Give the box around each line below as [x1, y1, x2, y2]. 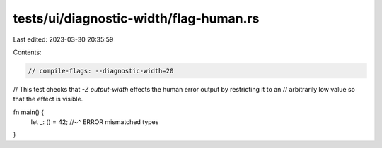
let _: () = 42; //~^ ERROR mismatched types [30, 118, 159, 126]
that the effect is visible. [13, 95, 83, 104]
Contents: [13, 48, 42, 56]
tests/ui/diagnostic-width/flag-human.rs [13, 11, 260, 26]
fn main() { [13, 108, 45, 116]
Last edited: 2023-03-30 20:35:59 [13, 35, 114, 44]
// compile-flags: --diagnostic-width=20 [28, 67, 174, 75]
